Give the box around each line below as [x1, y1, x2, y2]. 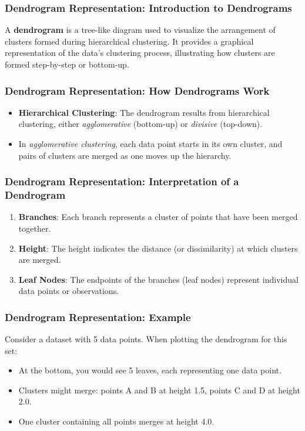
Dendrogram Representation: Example [5, 309, 191, 324]
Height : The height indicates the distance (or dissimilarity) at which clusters [18, 242, 298, 254]
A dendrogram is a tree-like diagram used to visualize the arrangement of [5, 24, 276, 36]
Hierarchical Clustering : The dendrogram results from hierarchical [18, 106, 270, 118]
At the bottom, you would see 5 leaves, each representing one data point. [18, 364, 281, 376]
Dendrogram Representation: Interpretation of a [5, 174, 239, 189]
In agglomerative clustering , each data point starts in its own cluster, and [18, 138, 283, 149]
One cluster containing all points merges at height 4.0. [18, 415, 214, 427]
